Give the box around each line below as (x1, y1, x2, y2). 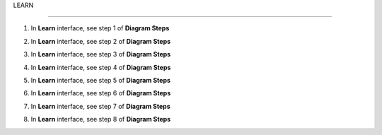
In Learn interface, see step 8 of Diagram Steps (30, 115, 171, 124)
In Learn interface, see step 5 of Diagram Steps (30, 76, 171, 84)
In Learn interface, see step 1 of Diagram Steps (30, 24, 170, 33)
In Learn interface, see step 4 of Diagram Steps (30, 63, 171, 71)
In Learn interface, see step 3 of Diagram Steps (30, 50, 171, 59)
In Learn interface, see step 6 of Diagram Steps (30, 89, 171, 98)
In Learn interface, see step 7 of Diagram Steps (30, 102, 170, 110)
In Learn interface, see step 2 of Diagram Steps (30, 37, 171, 45)
